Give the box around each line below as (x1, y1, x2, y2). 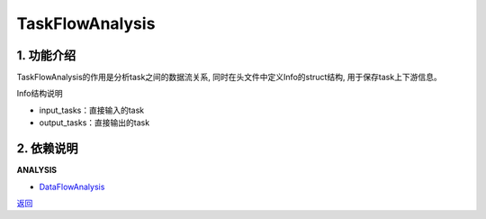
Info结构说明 (16, 88, 63, 99)
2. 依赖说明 (16, 141, 78, 157)
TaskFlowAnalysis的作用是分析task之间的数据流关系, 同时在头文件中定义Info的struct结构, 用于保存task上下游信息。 (16, 72, 442, 83)
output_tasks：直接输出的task (39, 117, 150, 128)
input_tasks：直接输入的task (39, 105, 145, 115)
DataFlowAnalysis (39, 181, 105, 192)
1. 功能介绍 (16, 48, 76, 63)
